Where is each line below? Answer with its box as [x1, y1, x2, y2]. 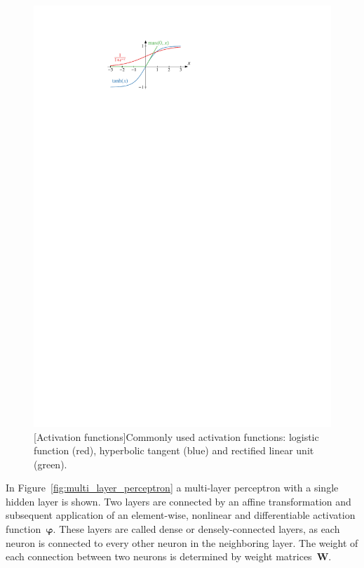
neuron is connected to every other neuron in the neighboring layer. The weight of [6, 535, 358, 550]
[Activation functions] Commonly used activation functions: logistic [34, 429, 319, 444]
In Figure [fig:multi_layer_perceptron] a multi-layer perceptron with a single [6, 480, 339, 495]
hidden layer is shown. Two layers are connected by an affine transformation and [6, 494, 351, 508]
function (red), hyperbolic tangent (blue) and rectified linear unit [34, 443, 314, 458]
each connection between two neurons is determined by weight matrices [6, 549, 312, 564]
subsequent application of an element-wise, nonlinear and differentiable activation [6, 508, 356, 522]
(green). [34, 456, 67, 471]
